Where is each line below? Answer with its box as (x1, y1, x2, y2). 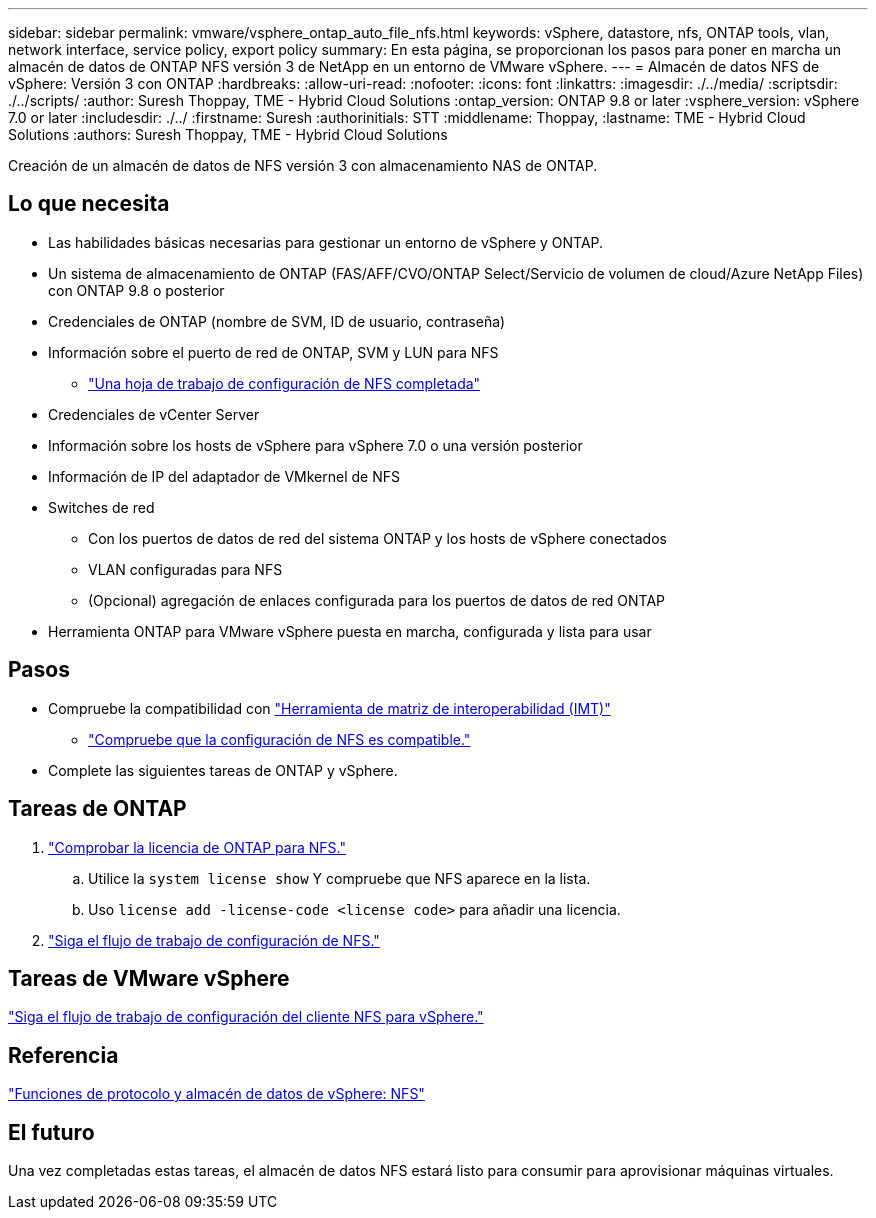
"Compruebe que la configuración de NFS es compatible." (88, 730, 471, 748)
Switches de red (48, 498, 155, 516)
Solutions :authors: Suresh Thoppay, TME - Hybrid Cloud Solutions (8, 126, 448, 143)
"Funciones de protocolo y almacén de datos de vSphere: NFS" (8, 1085, 425, 1103)
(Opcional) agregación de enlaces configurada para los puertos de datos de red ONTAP (88, 591, 666, 609)
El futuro (8, 1119, 95, 1145)
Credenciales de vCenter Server (48, 405, 260, 423)
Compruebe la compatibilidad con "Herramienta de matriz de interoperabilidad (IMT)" (48, 699, 611, 717)
